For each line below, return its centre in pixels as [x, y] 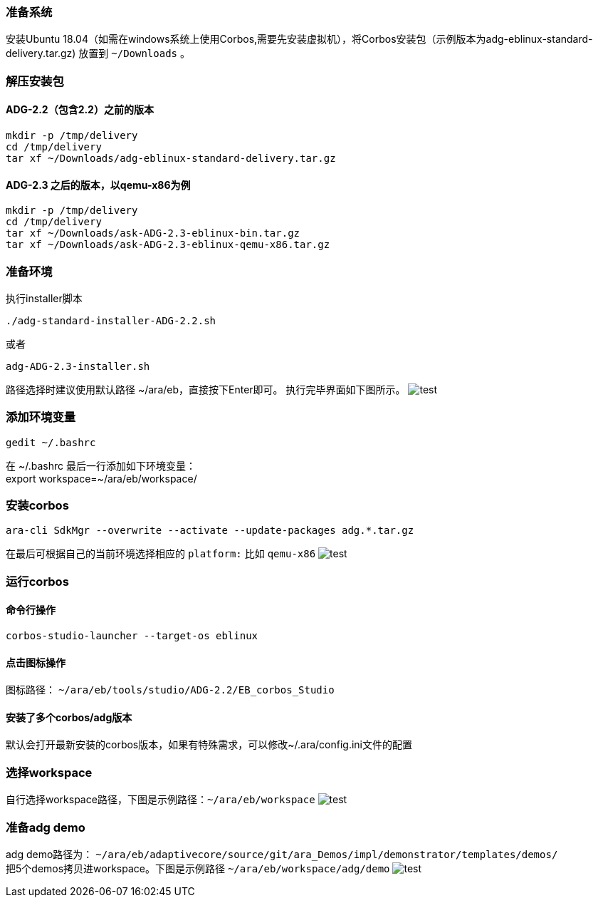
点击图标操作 [36, 662]
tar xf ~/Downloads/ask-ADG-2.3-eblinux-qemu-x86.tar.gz [168, 245]
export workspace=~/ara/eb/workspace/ [101, 478]
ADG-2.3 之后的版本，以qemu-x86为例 [98, 185]
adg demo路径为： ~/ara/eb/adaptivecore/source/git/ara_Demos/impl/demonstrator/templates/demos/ [282, 854]
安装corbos [37, 506]
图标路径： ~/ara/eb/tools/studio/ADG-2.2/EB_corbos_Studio [170, 690]
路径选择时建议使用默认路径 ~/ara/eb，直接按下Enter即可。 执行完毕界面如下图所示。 [206, 389]
